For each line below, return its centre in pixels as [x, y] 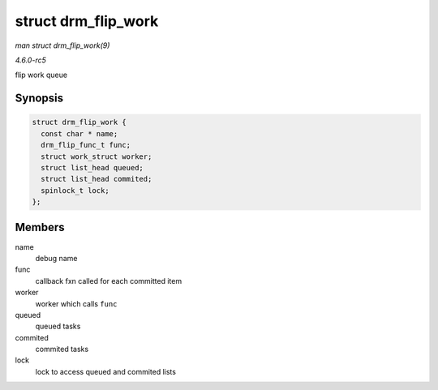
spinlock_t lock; [75, 190]
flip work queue [41, 75]
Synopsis [39, 99]
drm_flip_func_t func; [86, 145]
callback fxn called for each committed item [109, 281]
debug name [56, 258]
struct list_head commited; [97, 179]
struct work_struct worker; [97, 156]
